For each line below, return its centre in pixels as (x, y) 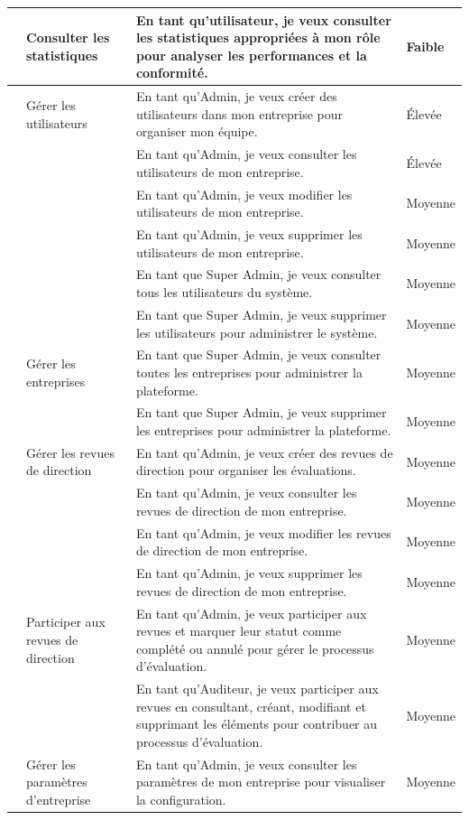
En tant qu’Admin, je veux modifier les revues (263, 532)
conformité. (172, 73)
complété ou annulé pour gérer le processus (255, 648)
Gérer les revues (70, 452)
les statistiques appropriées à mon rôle (258, 37)
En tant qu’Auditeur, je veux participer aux (257, 689)
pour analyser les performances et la (251, 55)
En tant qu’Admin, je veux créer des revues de (264, 452)
